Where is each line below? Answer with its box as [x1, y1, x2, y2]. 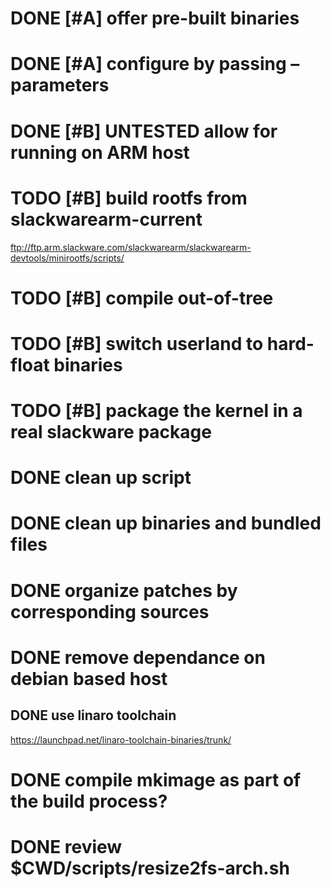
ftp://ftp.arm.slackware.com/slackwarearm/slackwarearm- [10, 241, 252, 253]
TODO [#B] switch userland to [10, 332, 264, 355]
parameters [10, 74, 110, 97]
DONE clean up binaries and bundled [10, 512, 322, 535]
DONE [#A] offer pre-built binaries [10, 7, 300, 30]
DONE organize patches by [10, 579, 238, 602]
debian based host [10, 667, 168, 690]
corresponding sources [10, 600, 210, 623]
